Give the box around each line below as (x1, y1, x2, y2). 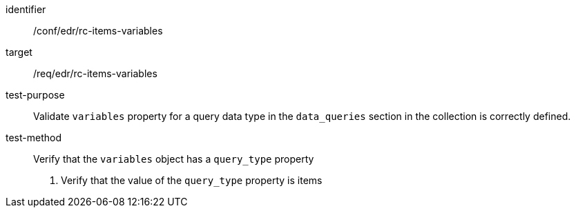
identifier (6, 3, 46, 15)
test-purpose (6, 89, 65, 101)
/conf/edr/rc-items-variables (33, 25, 163, 37)
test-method (6, 132, 61, 143)
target (6, 46, 32, 58)
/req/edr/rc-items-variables (33, 68, 157, 79)
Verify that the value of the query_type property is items (61, 174, 323, 186)
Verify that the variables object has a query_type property (33, 153, 314, 165)
